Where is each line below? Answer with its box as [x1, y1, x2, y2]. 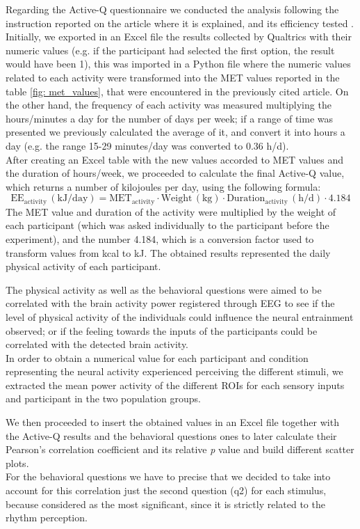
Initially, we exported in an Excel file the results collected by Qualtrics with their [6, 29, 352, 44]
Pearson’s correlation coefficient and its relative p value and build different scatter [6, 442, 354, 457]
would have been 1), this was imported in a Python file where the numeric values [6, 56, 351, 71]
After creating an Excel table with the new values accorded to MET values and [6, 152, 343, 166]
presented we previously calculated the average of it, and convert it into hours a [6, 125, 345, 139]
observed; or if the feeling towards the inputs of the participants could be [6, 323, 318, 338]
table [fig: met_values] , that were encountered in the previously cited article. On [6, 84, 349, 98]
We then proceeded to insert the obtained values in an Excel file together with [6, 415, 339, 429]
